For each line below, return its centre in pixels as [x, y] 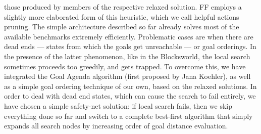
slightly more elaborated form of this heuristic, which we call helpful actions [122, 16]
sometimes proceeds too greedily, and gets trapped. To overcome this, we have [125, 66]
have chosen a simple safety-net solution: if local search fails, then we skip [118, 105]
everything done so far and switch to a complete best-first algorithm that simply [128, 116]
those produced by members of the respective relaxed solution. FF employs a [123, 7]
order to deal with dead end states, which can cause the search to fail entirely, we [130, 96]
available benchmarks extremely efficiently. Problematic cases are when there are [129, 36]
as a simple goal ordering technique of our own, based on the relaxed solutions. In [130, 86]
